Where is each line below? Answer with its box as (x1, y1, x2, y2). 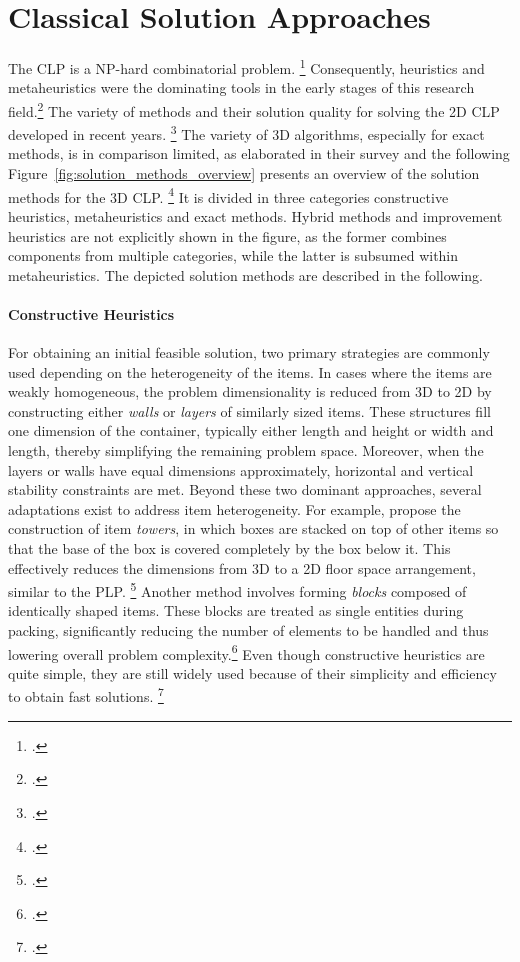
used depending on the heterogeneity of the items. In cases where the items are (8, 361, 492, 382)
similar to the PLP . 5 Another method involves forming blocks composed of (8, 578, 467, 601)
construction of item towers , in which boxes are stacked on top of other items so (8, 518, 499, 539)
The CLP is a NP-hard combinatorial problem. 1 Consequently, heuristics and (8, 55, 485, 78)
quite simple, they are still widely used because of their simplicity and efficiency (8, 662, 497, 683)
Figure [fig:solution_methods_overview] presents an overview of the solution (8, 163, 480, 184)
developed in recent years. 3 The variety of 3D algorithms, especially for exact (8, 121, 485, 144)
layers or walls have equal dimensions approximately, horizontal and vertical (8, 459, 474, 480)
